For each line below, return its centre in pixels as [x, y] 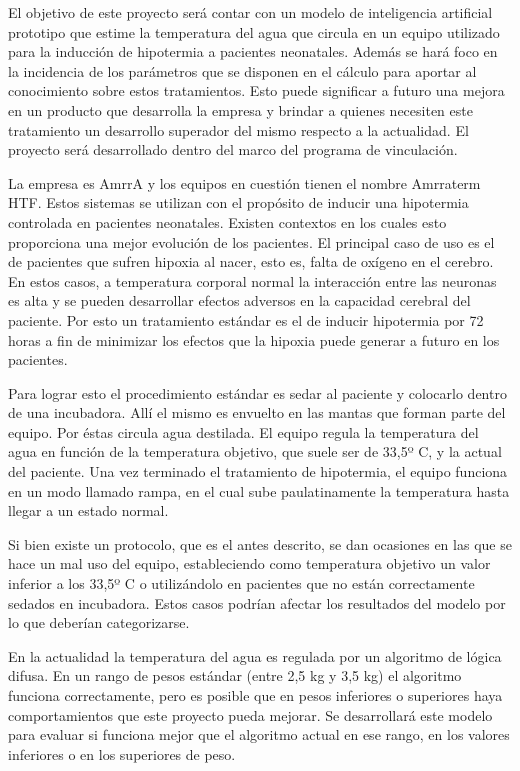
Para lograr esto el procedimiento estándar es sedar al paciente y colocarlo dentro [257, 392]
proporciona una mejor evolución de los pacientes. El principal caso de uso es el [251, 241]
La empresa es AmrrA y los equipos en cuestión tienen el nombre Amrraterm [244, 182]
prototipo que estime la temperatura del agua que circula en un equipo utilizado [254, 31]
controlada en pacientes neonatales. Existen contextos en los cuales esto [227, 221]
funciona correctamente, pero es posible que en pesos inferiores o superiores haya [255, 695]
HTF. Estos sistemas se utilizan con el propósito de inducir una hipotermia [238, 202]
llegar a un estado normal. [88, 510]
